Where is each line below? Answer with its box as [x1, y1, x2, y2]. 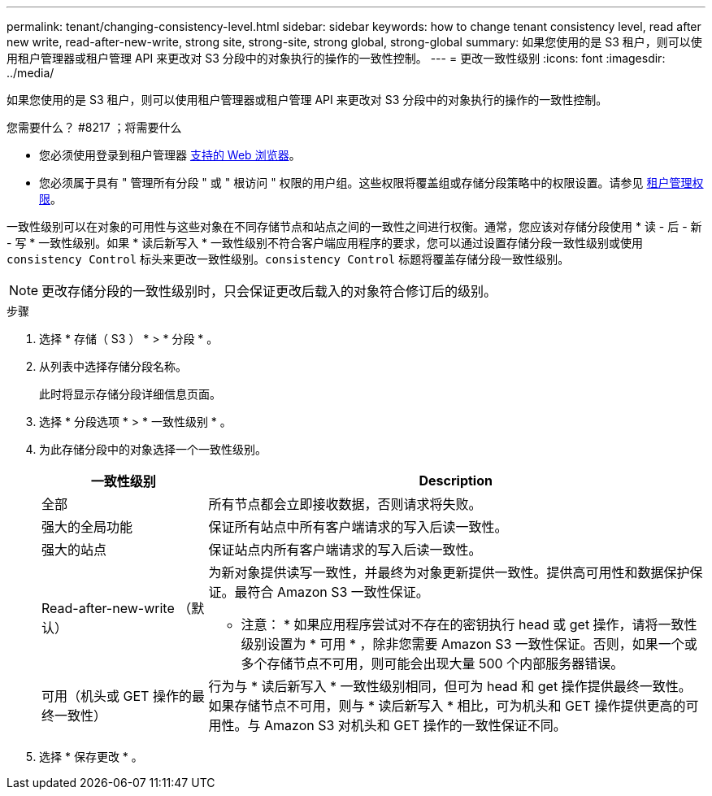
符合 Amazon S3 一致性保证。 [247, 584, 429, 600]
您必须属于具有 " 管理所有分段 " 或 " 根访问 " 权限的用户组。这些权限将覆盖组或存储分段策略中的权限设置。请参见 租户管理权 [39, 176, 704, 189]
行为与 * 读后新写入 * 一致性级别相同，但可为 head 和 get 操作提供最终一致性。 [208, 678, 692, 694]
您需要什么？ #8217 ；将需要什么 [7, 120, 182, 134]
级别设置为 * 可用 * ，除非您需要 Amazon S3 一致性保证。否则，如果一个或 [241, 636, 697, 652]
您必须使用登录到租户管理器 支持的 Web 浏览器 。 [39, 148, 301, 162]
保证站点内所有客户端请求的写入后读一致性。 [208, 542, 482, 558]
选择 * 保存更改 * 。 [39, 750, 143, 763]
